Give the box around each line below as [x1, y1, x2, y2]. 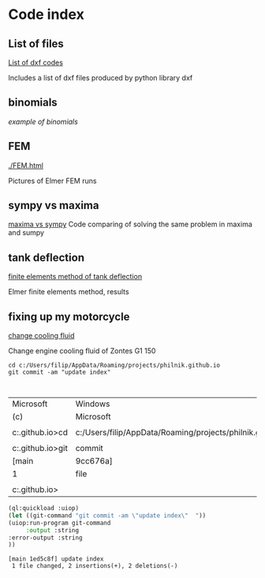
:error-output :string [8, 534, 83, 542]
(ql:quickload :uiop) [8, 505, 80, 513]
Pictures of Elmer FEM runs [8, 176, 97, 185]
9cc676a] [75, 456, 113, 467]
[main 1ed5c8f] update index [8, 555, 104, 563]
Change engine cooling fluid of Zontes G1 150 [8, 346, 156, 356]
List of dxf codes [8, 58, 63, 67]
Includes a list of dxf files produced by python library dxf [8, 73, 193, 82]
